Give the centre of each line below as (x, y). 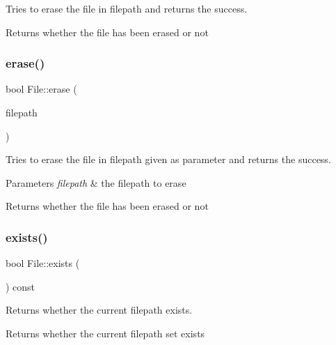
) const (21, 286)
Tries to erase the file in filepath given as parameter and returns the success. (168, 159)
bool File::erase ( (41, 89)
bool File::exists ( (43, 263)
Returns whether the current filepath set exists (105, 333)
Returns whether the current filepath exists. (99, 310)
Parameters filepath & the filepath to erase (96, 182)
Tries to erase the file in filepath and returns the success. (127, 8)
